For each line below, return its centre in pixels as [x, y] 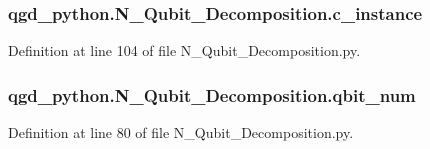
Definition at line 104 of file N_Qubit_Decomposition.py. [184, 50]
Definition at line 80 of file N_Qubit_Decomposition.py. [181, 132]
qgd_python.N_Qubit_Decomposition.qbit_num [212, 94]
